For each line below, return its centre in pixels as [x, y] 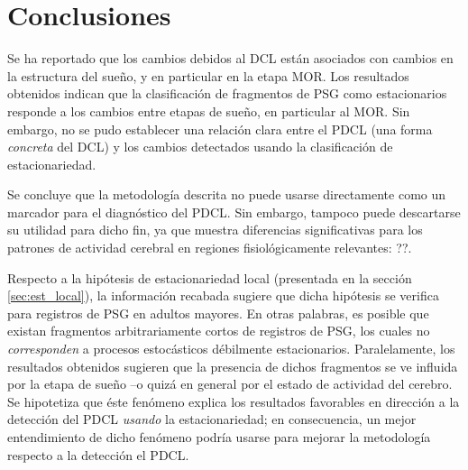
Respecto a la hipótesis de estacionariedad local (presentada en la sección [210, 277]
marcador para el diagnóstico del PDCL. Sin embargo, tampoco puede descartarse [234, 212]
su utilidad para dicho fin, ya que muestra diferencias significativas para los [215, 230]
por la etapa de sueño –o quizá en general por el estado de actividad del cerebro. [230, 384]
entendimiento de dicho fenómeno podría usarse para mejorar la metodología [219, 437]
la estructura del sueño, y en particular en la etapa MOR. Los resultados [208, 75]
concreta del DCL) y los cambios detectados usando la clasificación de [200, 147]
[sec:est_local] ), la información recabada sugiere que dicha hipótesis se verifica [223, 295]
